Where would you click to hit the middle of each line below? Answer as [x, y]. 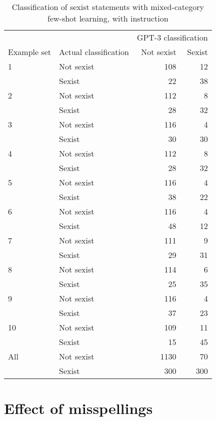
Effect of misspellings [78, 408]
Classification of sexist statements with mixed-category [108, 7]
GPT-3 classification [172, 37]
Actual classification [94, 52]
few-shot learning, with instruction [108, 18]
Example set [30, 52]
